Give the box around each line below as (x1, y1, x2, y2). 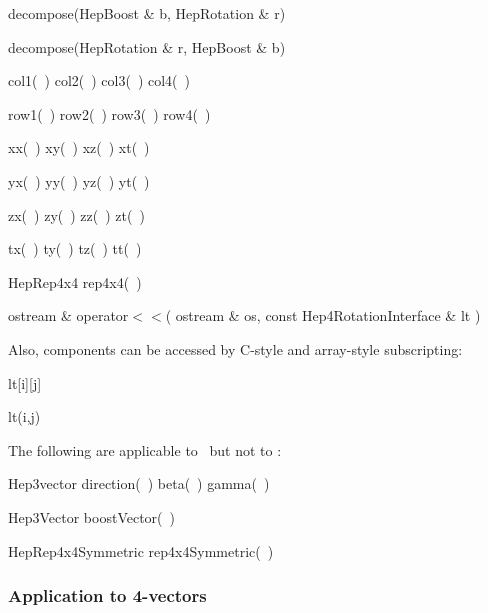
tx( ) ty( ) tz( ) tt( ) (8, 238, 142, 259)
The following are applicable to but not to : (8, 439, 282, 460)
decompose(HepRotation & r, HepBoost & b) (8, 36, 286, 57)
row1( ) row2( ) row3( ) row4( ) (8, 103, 211, 124)
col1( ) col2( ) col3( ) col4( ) (8, 70, 190, 91)
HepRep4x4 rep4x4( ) (8, 271, 142, 292)
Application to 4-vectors (8, 583, 207, 608)
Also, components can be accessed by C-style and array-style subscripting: (8, 338, 463, 359)
